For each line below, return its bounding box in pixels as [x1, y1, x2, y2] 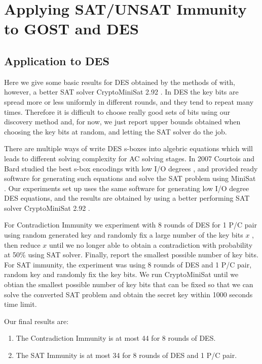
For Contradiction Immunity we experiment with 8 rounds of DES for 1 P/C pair [4, 219, 257, 230]
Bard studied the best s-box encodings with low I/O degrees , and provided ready [4, 163, 258, 173]
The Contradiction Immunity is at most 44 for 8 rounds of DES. [16, 333, 216, 343]
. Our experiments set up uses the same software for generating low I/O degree [4, 183, 249, 193]
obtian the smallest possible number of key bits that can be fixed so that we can [4, 279, 253, 290]
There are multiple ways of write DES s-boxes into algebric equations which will [4, 143, 253, 154]
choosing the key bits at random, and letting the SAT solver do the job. [4, 126, 227, 136]
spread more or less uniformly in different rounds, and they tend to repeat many [4, 96, 254, 107]
